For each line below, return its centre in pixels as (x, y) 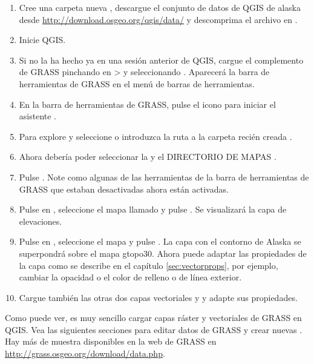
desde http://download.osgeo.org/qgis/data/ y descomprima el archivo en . (158, 19)
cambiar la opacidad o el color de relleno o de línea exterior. (130, 277)
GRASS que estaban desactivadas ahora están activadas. (124, 189)
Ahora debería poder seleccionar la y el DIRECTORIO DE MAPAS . (148, 157)
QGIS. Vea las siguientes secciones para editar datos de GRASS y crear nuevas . (154, 329)
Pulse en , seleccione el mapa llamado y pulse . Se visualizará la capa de (153, 209)
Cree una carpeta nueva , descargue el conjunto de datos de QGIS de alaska (160, 7)
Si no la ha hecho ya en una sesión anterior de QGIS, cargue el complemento (161, 60)
